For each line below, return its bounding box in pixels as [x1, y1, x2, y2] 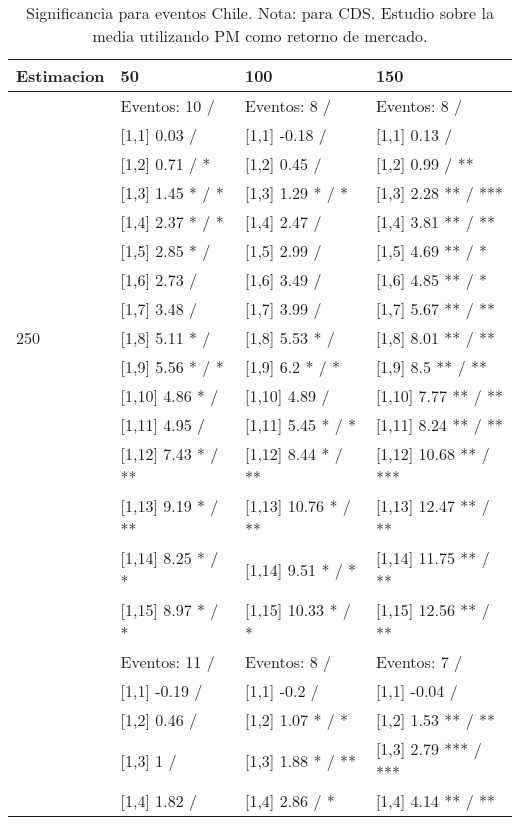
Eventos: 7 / [375, 650, 462, 673]
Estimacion [16, 64, 105, 87]
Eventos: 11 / [120, 650, 215, 673]
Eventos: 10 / [120, 94, 215, 117]
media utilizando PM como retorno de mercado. [92, 24, 428, 47]
